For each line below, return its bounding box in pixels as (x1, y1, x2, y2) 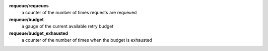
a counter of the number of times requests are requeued (21, 10, 137, 16)
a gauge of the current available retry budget (21, 24, 114, 29)
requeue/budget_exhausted (9, 30, 68, 36)
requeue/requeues (9, 3, 49, 8)
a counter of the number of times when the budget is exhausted (21, 37, 152, 43)
